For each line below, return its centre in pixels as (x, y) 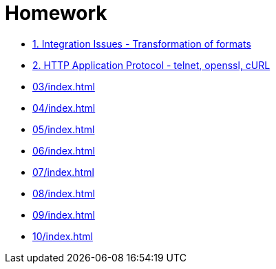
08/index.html (64, 193)
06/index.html (64, 150)
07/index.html (63, 172)
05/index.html (64, 129)
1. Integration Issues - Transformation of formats (142, 43)
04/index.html (64, 108)
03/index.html (64, 86)
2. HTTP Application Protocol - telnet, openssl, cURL (151, 65)
